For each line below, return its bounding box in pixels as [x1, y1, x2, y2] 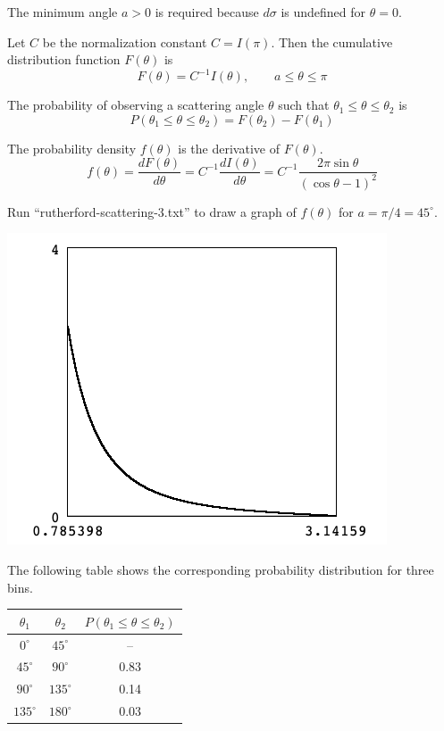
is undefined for [281, 3, 366, 21]
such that [278, 96, 330, 114]
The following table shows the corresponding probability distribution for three [7, 561, 434, 579]
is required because [155, 3, 259, 21]
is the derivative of [178, 138, 280, 157]
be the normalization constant [42, 32, 207, 51]
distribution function [7, 50, 121, 69]
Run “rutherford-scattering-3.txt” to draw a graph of [7, 202, 297, 220]
